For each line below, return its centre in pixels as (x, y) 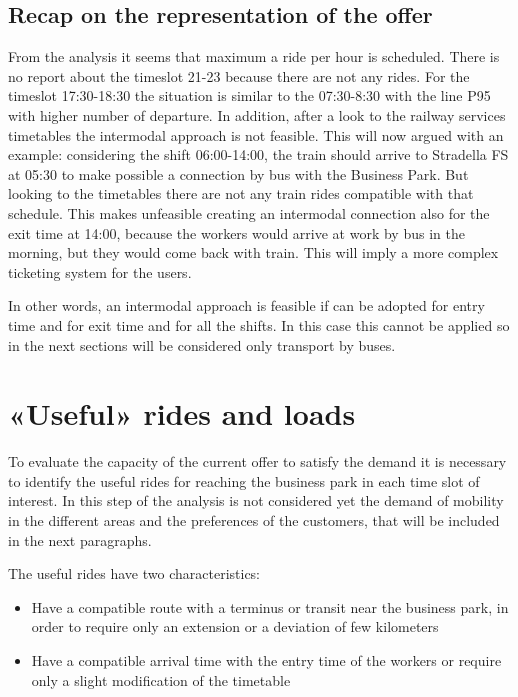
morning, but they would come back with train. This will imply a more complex (253, 252)
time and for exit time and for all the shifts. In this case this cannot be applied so (259, 324)
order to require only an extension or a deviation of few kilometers (235, 626)
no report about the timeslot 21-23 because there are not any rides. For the (239, 75)
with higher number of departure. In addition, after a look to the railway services (257, 114)
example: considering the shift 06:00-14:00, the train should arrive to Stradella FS (258, 154)
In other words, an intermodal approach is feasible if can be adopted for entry (246, 305)
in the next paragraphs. (80, 539)
